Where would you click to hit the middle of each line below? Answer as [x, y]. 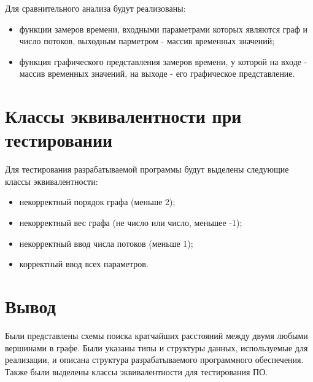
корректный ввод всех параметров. [84, 264]
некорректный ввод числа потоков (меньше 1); [106, 243]
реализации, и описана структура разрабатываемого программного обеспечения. [154, 360]
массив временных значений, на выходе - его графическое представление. [157, 73]
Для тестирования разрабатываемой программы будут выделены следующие [147, 169]
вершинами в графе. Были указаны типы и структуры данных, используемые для [156, 347]
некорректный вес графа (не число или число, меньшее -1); [131, 223]
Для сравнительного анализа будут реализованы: [95, 8]
